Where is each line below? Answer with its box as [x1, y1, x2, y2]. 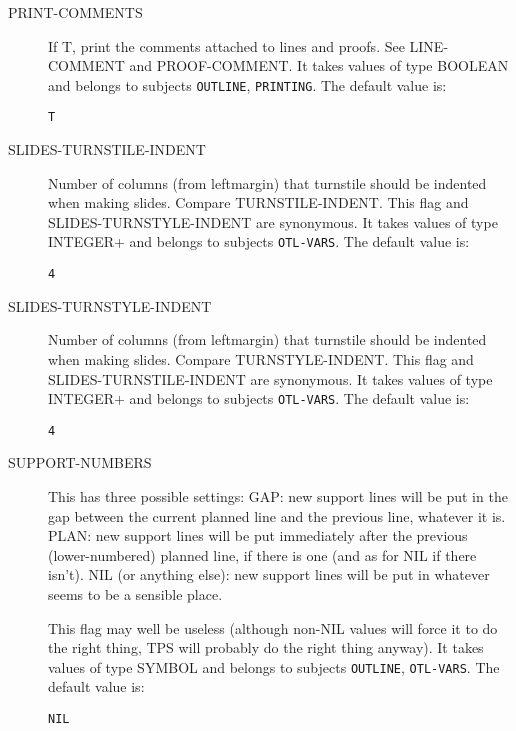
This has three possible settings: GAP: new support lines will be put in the [48, 486, 508, 507]
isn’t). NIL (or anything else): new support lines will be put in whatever [48, 564, 490, 585]
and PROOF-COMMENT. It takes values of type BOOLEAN [129, 55, 509, 76]
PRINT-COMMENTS [8, 2, 143, 22]
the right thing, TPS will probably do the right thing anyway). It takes [48, 637, 484, 658]
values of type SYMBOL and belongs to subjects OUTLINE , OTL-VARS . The [48, 656, 500, 677]
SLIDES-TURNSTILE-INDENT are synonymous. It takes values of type [48, 368, 493, 389]
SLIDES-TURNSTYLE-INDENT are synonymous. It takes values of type [48, 211, 498, 232]
